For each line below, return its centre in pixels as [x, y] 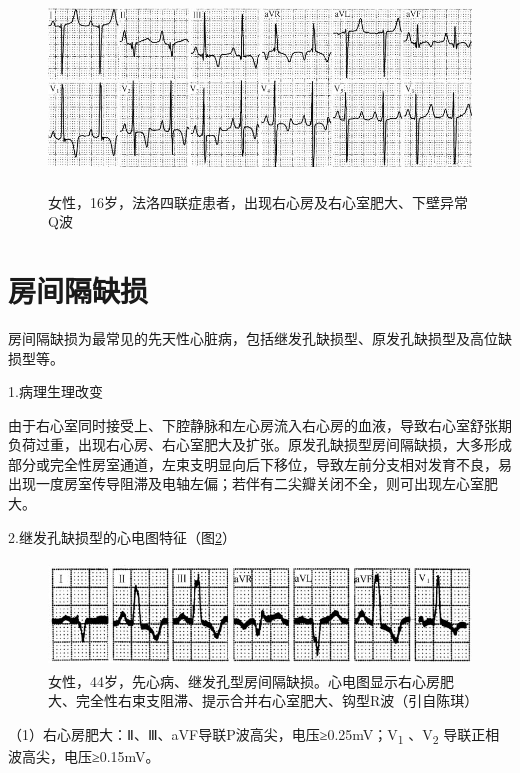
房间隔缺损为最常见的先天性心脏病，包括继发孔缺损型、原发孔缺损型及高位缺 [260, 337]
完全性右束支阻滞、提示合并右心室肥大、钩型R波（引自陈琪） [277, 700]
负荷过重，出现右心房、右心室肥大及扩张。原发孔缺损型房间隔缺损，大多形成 [260, 444]
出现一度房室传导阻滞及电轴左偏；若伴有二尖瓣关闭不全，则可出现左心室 [246, 483]
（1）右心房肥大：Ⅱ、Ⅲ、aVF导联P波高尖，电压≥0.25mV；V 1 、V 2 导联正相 [254, 735]
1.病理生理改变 [55, 391]
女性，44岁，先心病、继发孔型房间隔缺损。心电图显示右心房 [244, 680]
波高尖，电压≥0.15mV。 [84, 756]
